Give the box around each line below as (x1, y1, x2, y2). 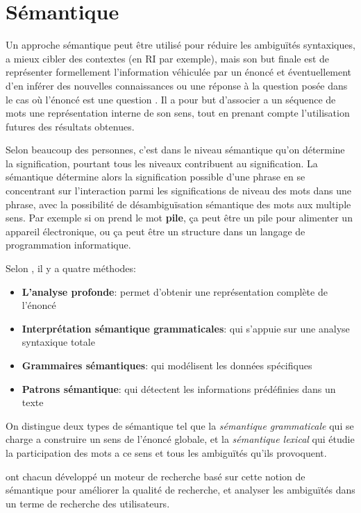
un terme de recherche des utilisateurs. (6, 496, 170, 510)
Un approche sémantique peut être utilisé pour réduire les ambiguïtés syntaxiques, (6, 37, 355, 52)
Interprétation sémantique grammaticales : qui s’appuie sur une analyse (22, 321, 350, 335)
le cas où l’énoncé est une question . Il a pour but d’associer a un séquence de (6, 92, 336, 106)
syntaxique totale (22, 335, 95, 349)
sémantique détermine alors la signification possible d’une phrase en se (6, 169, 305, 184)
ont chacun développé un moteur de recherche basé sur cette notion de (6, 469, 305, 483)
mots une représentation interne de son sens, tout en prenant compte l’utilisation (6, 106, 350, 120)
